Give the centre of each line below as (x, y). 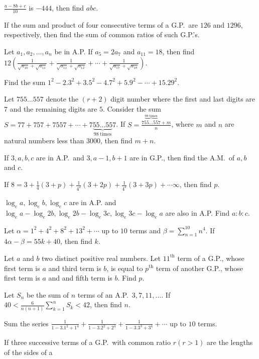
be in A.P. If (74, 52)
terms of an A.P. (103, 294)
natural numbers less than (44, 141)
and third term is (75, 268)
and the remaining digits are (53, 108)
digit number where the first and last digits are (183, 99)
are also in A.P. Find (198, 212)
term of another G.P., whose (199, 268)
